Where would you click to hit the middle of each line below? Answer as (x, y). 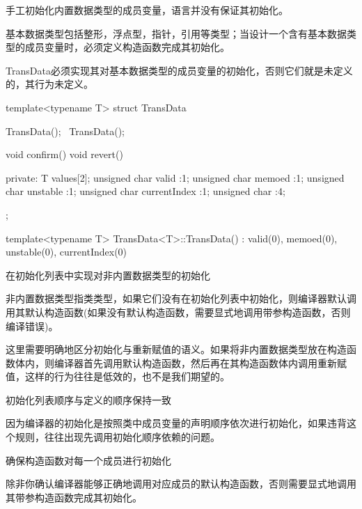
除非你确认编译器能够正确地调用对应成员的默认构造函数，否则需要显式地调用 (181, 484)
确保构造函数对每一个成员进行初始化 (88, 460)
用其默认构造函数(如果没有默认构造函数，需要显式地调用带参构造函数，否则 (178, 312)
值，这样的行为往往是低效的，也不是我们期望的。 (118, 376)
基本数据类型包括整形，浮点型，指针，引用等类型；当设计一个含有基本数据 (176, 33)
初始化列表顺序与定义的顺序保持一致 (88, 399)
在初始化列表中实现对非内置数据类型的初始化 (108, 275)
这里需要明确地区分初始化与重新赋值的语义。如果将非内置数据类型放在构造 (176, 349)
